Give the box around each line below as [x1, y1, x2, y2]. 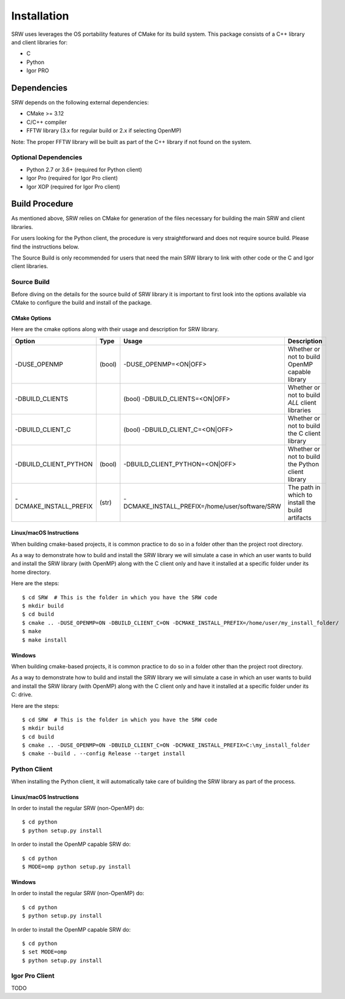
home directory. [11, 568, 51, 575]
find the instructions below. [11, 243, 80, 250]
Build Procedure [11, 199, 73, 209]
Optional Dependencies [11, 153, 83, 162]
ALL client [287, 398, 316, 407]
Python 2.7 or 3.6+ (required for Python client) [26, 166, 143, 173]
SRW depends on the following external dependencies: [11, 99, 149, 106]
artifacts [287, 513, 312, 522]
